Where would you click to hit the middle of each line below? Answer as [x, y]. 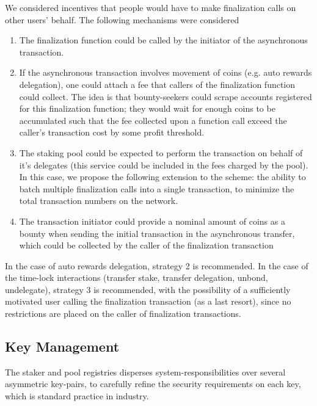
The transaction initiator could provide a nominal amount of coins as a [152, 221]
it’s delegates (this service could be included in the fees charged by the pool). [164, 165]
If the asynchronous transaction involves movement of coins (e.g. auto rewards [166, 72]
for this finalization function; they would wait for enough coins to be [147, 108]
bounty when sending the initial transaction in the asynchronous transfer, [157, 233]
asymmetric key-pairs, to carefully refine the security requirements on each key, [153, 384]
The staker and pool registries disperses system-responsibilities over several [145, 372]
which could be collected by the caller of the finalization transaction [146, 245]
